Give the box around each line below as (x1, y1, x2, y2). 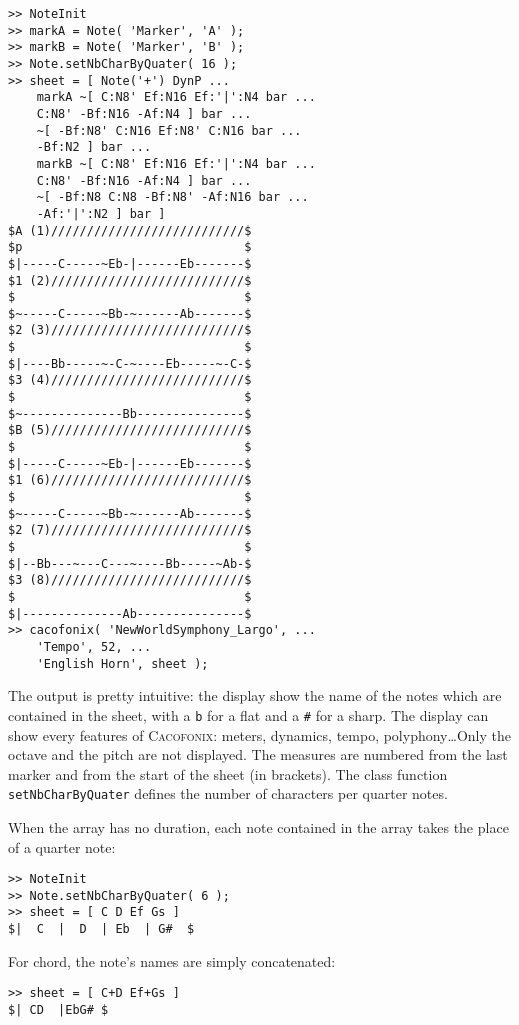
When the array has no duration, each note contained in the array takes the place (8, 816, 509, 837)
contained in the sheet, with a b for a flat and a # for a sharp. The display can (8, 704, 489, 725)
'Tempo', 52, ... (36, 639, 152, 654)
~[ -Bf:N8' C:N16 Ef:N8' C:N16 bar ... (36, 123, 302, 138)
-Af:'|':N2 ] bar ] (36, 206, 166, 221)
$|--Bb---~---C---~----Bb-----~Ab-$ (8, 556, 252, 571)
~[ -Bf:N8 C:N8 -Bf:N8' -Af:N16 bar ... (36, 190, 309, 205)
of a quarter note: (8, 836, 116, 857)
